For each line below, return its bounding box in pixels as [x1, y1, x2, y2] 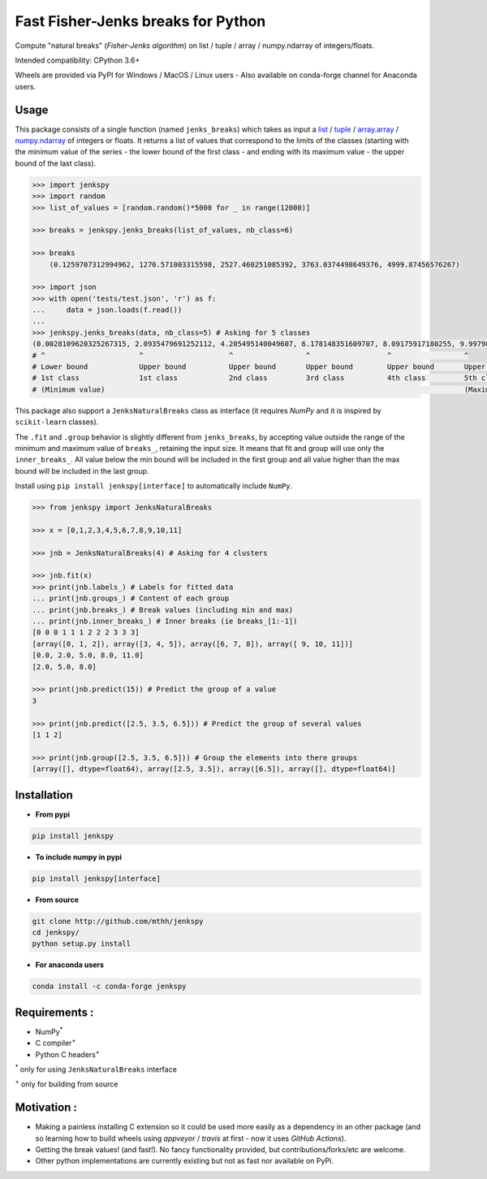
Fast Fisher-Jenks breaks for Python [15, 12, 266, 30]
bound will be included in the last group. [15, 466, 149, 475]
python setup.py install [32, 939, 131, 948]
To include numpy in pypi [35, 852, 122, 861]
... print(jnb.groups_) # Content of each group [32, 594, 230, 603]
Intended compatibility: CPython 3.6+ [15, 55, 140, 65]
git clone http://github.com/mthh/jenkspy [32, 917, 204, 925]
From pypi [35, 809, 71, 819]
